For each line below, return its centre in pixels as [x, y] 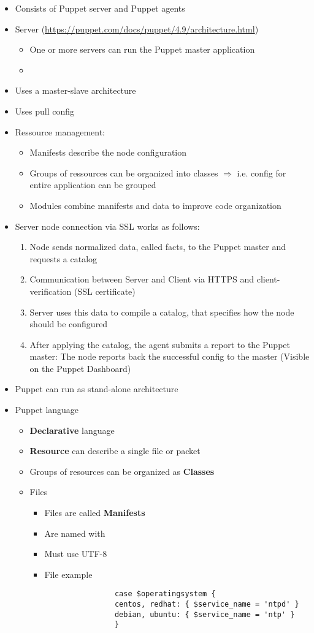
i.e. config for [262, 172]
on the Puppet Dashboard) [80, 368]
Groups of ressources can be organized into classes [124, 172]
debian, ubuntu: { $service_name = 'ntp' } [205, 614]
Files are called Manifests [95, 513]
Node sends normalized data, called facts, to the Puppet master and [158, 247]
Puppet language [47, 410]
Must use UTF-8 [76, 554]
